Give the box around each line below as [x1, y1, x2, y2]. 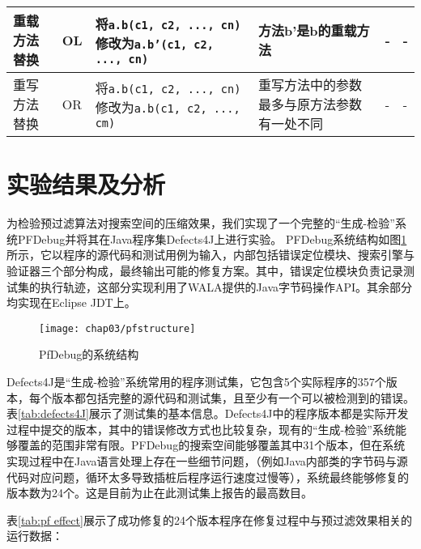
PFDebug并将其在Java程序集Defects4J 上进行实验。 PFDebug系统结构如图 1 [17, 230, 407, 247]
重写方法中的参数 [258, 75, 363, 94]
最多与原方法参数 [258, 95, 363, 113]
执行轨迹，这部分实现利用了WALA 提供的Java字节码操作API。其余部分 [40, 278, 413, 295]
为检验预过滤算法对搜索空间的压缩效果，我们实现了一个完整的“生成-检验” [6, 215, 395, 232]
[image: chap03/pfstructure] [39, 322, 196, 334]
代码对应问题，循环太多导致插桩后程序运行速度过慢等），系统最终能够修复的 [6, 468, 409, 485]
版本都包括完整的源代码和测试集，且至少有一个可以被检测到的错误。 [51, 389, 415, 406]
